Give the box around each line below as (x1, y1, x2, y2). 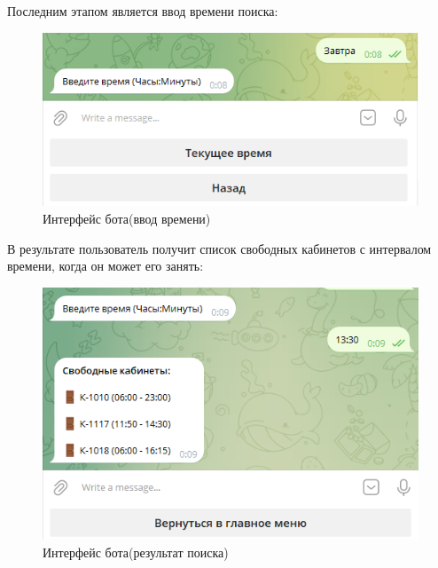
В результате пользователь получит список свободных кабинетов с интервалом (7, 239, 432, 257)
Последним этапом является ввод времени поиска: (7, 2, 278, 20)
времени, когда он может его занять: (7, 256, 204, 275)
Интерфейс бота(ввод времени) (43, 209, 211, 228)
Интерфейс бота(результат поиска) (43, 543, 229, 562)
